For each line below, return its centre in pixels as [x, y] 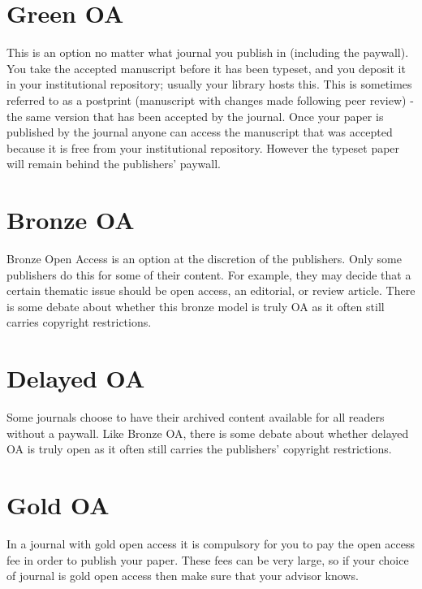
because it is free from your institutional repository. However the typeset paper [203, 147]
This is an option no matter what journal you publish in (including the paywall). [208, 52]
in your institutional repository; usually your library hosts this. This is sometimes [209, 84]
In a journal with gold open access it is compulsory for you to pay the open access [211, 544]
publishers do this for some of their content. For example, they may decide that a [209, 274]
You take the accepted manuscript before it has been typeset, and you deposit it [206, 68]
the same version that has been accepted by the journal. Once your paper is [195, 116]
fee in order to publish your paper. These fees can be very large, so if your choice [208, 559]
